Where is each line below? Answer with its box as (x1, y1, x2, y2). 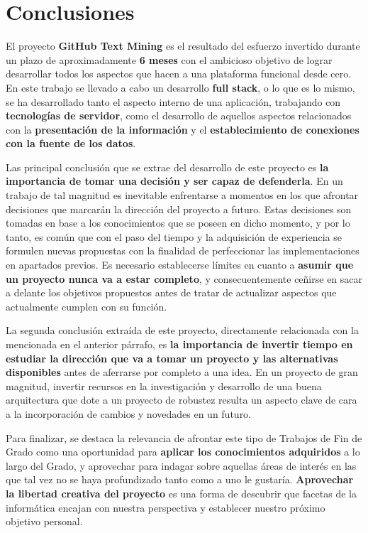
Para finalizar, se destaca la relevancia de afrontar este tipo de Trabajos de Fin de (6, 430, 362, 445)
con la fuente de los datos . (6, 136, 136, 151)
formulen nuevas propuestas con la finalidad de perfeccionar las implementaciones (6, 243, 359, 258)
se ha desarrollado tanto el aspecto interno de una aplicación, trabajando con (6, 94, 341, 109)
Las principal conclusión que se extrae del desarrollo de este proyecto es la (6, 159, 329, 174)
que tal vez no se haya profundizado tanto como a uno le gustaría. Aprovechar (6, 472, 354, 487)
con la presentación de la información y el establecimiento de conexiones (6, 122, 359, 136)
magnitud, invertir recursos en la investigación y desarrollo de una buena (6, 378, 322, 393)
